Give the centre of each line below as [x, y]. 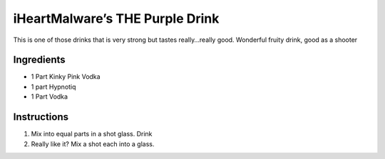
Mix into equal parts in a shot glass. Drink [92, 134]
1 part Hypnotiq [53, 87]
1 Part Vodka [49, 97]
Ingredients [39, 60]
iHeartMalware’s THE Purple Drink [116, 18]
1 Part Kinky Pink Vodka [66, 77]
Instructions [41, 117]
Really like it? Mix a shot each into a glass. [93, 144]
